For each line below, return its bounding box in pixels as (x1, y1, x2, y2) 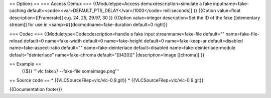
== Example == (9, 61, 42, 67)
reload (9, 37, 23, 43)
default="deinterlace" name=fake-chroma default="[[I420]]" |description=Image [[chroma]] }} (9, 51, 205, 57)
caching (9, 7, 26, 13)
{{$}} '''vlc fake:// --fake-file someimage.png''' (22, 68, 119, 74)
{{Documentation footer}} (9, 86, 62, 92)
